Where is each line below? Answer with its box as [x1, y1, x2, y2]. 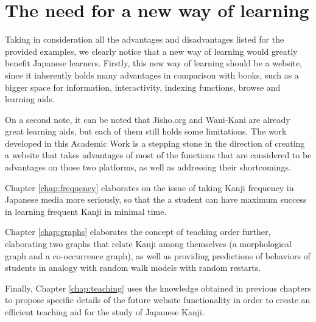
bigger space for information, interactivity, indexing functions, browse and [5, 80, 281, 93]
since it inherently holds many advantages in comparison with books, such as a [5, 68, 299, 81]
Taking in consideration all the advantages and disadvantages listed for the [5, 33, 284, 46]
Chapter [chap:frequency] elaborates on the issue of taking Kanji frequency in [5, 181, 294, 194]
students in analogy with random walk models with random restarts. [5, 261, 261, 274]
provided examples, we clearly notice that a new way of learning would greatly [5, 44, 298, 57]
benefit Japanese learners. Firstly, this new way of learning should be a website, [5, 57, 302, 69]
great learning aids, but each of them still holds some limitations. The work [5, 125, 287, 138]
